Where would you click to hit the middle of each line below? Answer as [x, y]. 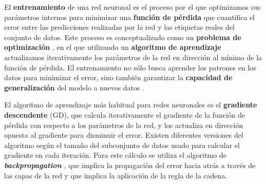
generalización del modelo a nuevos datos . [74, 87]
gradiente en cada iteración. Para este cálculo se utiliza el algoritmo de [115, 155]
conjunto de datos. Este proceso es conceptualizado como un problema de [123, 37]
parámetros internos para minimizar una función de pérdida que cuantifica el [130, 17]
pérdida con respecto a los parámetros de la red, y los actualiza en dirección [124, 125]
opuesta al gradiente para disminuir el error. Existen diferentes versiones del [124, 135]
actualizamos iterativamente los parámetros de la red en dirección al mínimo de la [133, 57]
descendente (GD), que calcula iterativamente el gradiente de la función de [125, 114]
